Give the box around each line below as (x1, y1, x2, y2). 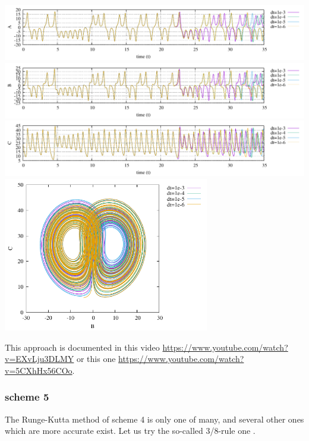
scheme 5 (5, 389, 49, 404)
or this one (76, 352, 116, 365)
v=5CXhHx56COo (5, 364, 72, 376)
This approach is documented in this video (5, 341, 160, 353)
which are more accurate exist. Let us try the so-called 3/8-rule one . (5, 424, 256, 437)
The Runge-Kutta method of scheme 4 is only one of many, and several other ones (5, 412, 304, 425)
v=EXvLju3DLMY (5, 352, 74, 365)
